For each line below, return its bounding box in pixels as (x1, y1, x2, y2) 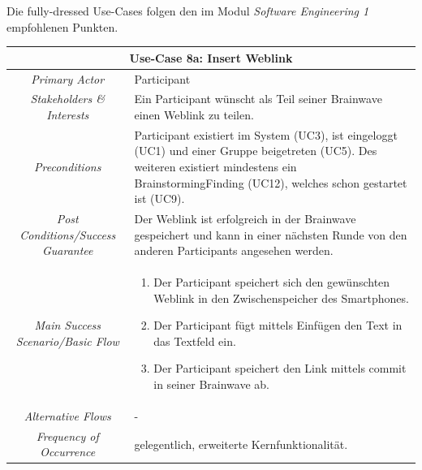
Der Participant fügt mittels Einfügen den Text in (153, 317, 403, 334)
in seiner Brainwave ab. (153, 376, 269, 393)
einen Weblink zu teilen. (134, 106, 254, 123)
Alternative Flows (24, 407, 111, 424)
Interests (46, 106, 89, 123)
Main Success (34, 317, 101, 334)
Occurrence (40, 443, 96, 460)
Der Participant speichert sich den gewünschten (153, 274, 390, 291)
